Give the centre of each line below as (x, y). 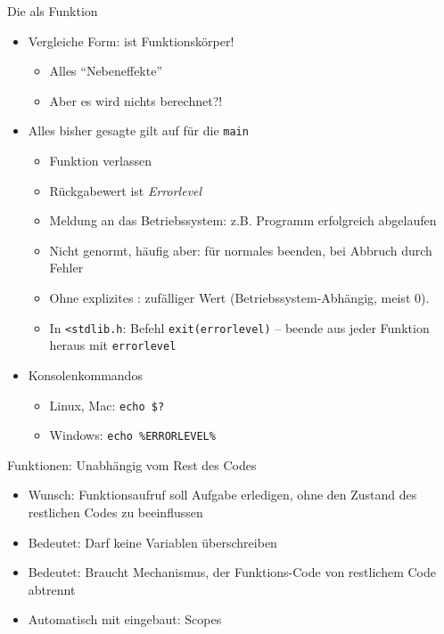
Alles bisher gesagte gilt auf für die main (138, 130)
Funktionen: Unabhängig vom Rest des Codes (132, 464)
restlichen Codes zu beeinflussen (115, 512)
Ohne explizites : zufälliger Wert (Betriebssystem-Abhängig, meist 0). (239, 297)
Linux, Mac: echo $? (107, 405)
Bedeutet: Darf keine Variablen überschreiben (152, 542)
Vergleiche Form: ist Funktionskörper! (131, 41)
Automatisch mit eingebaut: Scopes (125, 619)
